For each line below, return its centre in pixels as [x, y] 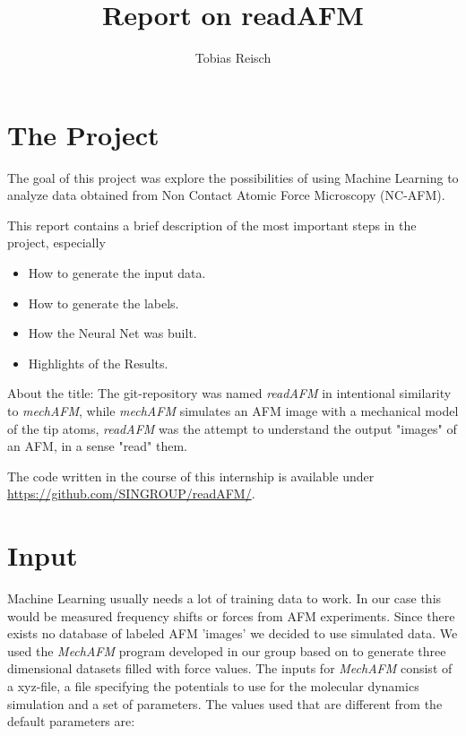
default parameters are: [71, 721]
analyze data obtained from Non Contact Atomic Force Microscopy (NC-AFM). [226, 195]
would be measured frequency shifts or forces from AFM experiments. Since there [231, 615]
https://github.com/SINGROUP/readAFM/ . [131, 494]
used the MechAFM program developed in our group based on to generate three [227, 650]
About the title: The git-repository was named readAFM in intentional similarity [229, 393]
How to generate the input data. [117, 273]
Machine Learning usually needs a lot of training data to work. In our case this [224, 598]
